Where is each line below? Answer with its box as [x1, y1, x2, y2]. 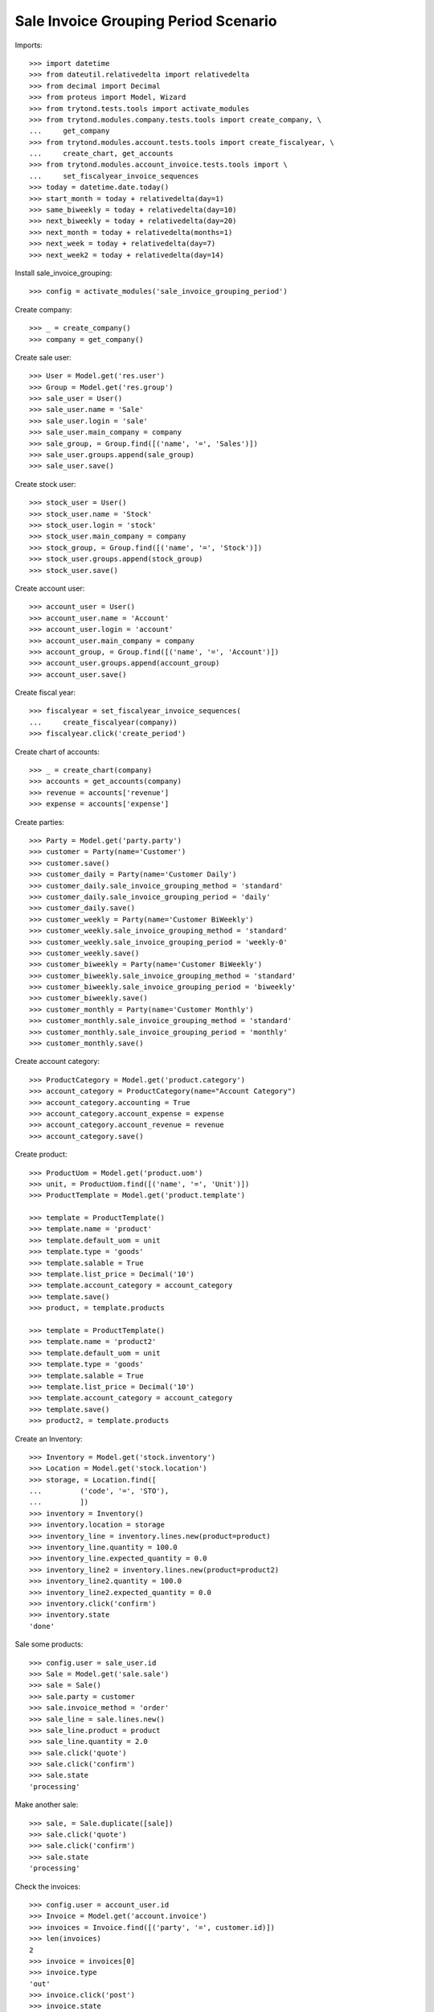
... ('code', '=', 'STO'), [29, 1486, 170, 1496]
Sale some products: [14, 1639, 84, 1649]
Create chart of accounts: [14, 747, 100, 757]
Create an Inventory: [14, 1433, 84, 1444]
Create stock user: [14, 479, 76, 489]
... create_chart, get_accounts [29, 149, 174, 159]
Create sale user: [14, 353, 72, 362]
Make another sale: [14, 1800, 79, 1810]
